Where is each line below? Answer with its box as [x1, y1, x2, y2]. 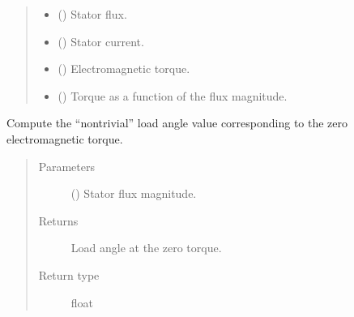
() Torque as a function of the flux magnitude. [58, 87, 288, 104]
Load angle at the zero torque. [70, 239, 222, 256]
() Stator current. [58, 32, 144, 49]
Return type [38, 266, 100, 283]
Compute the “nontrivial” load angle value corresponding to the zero [6, 114, 348, 131]
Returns [38, 212, 79, 229]
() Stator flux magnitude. [70, 185, 197, 202]
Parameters [38, 157, 95, 174]
